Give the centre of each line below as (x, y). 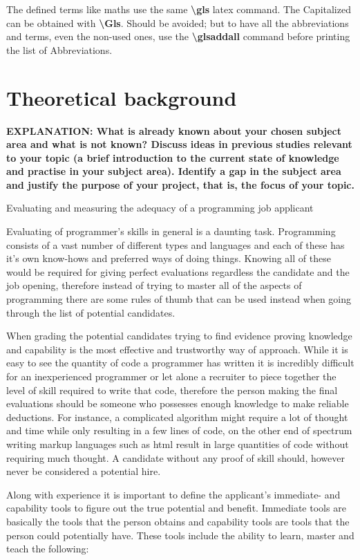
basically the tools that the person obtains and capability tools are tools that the (178, 521)
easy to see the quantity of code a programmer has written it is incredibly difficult (180, 363)
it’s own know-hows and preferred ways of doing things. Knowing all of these (169, 258)
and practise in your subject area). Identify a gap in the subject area (174, 171)
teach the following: (48, 549)
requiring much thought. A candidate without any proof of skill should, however (176, 457)
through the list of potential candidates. (91, 312)
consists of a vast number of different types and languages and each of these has (176, 244)
